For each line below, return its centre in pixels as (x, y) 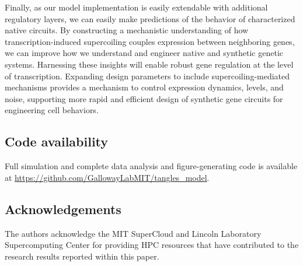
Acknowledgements (63, 209)
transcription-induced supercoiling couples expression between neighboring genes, (150, 41)
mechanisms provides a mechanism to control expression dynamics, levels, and (144, 87)
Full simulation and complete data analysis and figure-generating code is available (151, 166)
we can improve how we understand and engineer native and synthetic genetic (144, 53)
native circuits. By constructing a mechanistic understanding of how (127, 30)
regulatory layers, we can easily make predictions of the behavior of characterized (150, 18)
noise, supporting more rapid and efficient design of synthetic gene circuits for (144, 98)
